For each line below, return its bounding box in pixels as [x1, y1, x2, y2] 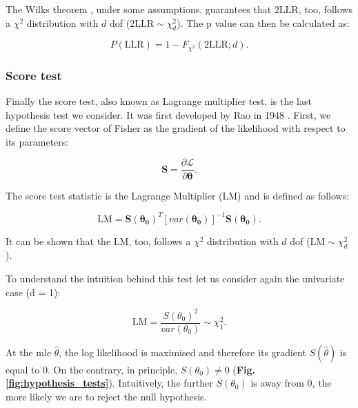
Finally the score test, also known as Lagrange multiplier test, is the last [6, 94, 312, 108]
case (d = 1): [6, 284, 61, 299]
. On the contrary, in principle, [48, 362, 178, 376]
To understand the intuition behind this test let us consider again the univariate [6, 271, 345, 285]
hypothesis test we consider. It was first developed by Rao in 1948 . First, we [6, 107, 331, 122]
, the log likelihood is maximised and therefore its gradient [59, 344, 306, 359]
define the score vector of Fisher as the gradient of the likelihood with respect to [6, 121, 346, 135]
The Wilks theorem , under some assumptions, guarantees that [6, 2, 272, 16]
